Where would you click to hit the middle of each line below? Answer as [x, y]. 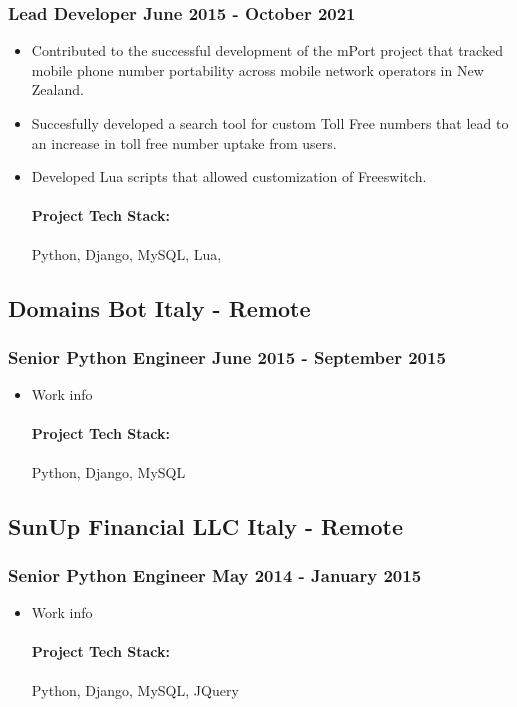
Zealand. [57, 89]
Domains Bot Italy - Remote [159, 307]
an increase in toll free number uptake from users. [184, 142]
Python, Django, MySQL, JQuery [135, 689]
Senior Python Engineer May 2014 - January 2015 [215, 574]
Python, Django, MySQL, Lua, [126, 253]
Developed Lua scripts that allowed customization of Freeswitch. [229, 176]
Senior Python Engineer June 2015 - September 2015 [227, 356]
